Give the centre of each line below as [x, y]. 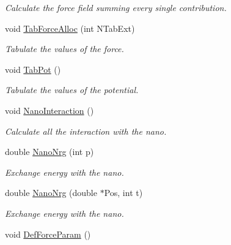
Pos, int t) [123, 193]
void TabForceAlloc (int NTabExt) [70, 28]
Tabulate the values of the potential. [72, 90]
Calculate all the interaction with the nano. [86, 131]
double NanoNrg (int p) [50, 152]
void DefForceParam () [48, 234]
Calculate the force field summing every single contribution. [116, 7]
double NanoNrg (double [51, 193]
